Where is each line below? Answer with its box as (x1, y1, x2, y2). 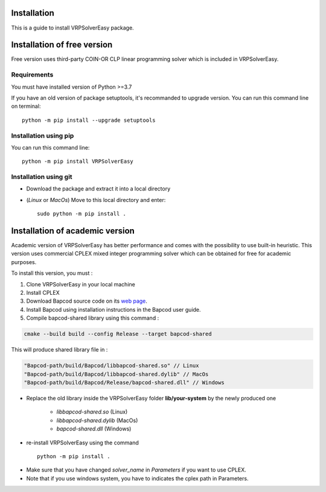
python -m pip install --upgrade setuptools (22, 116, 156, 124)
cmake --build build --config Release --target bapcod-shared (24, 330, 212, 338)
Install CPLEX (26, 289, 60, 297)
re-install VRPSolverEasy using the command (26, 439, 139, 446)
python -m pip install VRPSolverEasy (22, 158, 134, 165)
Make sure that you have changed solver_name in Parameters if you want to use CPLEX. (26, 466, 247, 473)
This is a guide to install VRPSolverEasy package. (11, 24, 134, 31)
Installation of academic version (11, 226, 135, 236)
